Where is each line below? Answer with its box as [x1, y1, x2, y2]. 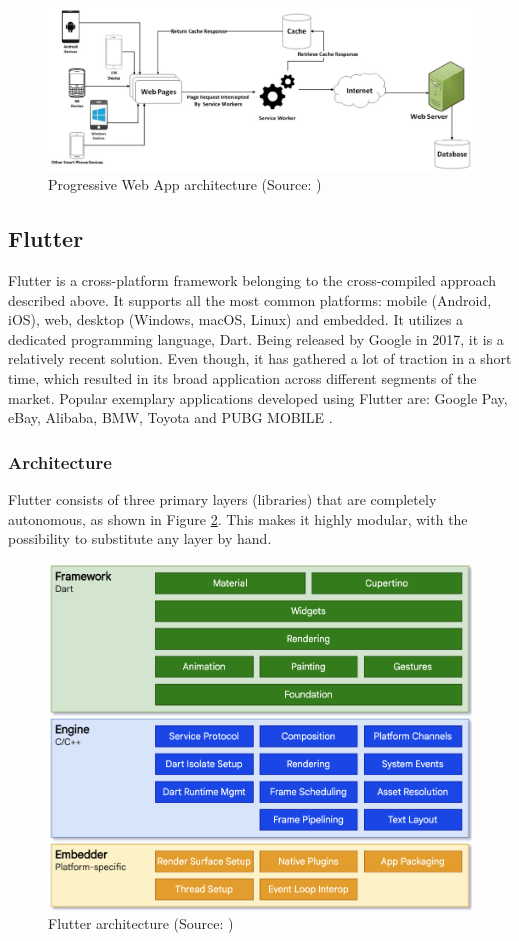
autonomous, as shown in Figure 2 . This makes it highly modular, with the [8, 508, 468, 529]
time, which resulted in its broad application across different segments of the [8, 368, 477, 389]
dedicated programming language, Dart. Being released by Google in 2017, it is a [8, 328, 504, 349]
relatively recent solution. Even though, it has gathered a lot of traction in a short [8, 348, 512, 369]
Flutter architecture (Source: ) [48, 913, 234, 934]
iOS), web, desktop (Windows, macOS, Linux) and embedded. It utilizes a [8, 309, 464, 330]
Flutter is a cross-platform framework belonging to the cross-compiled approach [8, 270, 497, 291]
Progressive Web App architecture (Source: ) [48, 174, 322, 195]
